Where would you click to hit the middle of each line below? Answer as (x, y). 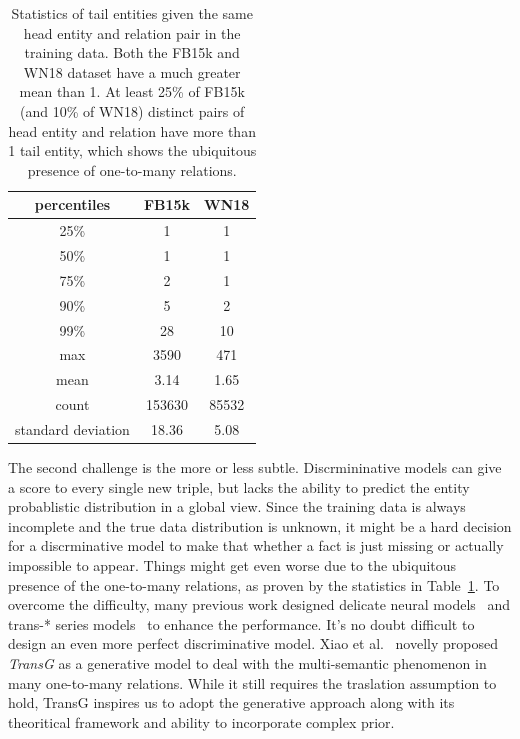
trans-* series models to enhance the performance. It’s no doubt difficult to (241, 623)
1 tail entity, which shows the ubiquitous (132, 150)
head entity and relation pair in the (132, 32)
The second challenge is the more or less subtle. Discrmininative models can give (255, 467)
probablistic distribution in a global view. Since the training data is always (237, 506)
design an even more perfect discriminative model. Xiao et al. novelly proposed (253, 643)
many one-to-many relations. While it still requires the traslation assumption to (252, 682)
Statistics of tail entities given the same (132, 13)
